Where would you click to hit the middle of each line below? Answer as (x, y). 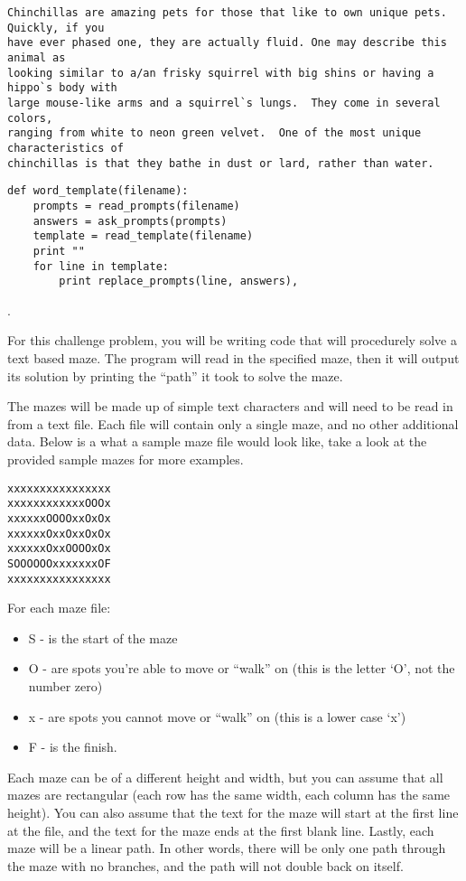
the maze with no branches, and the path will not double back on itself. (205, 865)
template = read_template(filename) (143, 236)
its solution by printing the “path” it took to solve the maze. (175, 375)
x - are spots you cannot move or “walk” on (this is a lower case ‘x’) (217, 716)
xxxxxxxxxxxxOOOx (59, 504)
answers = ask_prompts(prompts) (130, 221)
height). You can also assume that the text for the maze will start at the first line (233, 812)
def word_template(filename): (98, 191)
